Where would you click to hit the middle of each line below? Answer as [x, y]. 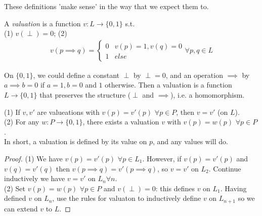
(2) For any [22, 122]
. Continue [225, 168]
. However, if [162, 158]
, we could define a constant [76, 75]
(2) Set [15, 188]
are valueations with [68, 112]
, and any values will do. [190, 141]
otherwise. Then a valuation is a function [168, 85]
